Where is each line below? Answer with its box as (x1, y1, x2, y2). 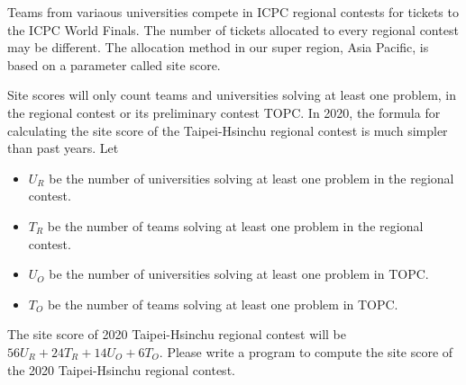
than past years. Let (7, 139, 119, 157)
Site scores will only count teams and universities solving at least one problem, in (7, 85, 457, 104)
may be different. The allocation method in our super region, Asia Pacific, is (7, 38, 429, 57)
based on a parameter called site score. (7, 55, 221, 74)
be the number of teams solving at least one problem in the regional (47, 216, 424, 235)
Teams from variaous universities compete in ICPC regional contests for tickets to (7, 3, 459, 21)
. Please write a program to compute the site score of (159, 342, 453, 361)
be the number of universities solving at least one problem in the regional (49, 168, 454, 187)
